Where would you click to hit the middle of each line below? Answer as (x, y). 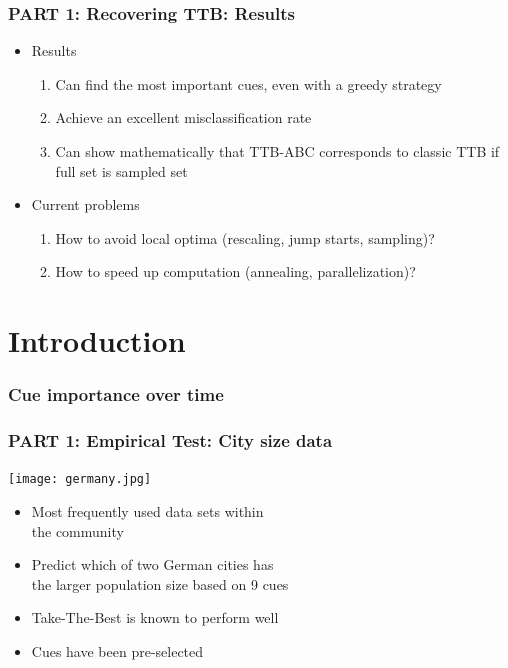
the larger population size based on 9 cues (160, 583)
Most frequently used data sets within (147, 511)
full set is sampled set (121, 170)
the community (77, 530)
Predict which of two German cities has (152, 564)
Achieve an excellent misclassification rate (183, 117)
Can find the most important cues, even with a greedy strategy (248, 83)
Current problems (85, 204)
